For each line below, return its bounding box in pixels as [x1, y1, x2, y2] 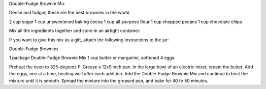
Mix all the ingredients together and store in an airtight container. [9, 28, 140, 34]
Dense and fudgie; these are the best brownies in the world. [9, 10, 131, 16]
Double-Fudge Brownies [9, 46, 59, 52]
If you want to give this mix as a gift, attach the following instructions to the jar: [9, 37, 169, 43]
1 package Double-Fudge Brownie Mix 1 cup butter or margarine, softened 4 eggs [9, 55, 175, 61]
